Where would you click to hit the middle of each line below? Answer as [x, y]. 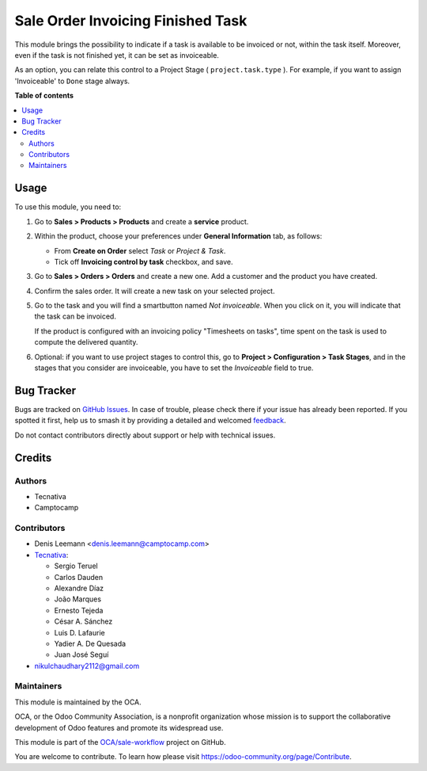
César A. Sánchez [83, 621]
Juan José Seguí [81, 655]
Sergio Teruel [76, 566]
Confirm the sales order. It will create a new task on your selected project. [155, 291]
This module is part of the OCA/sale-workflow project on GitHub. [120, 742]
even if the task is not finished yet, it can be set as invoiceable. [117, 55]
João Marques [78, 599]
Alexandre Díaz [79, 588]
